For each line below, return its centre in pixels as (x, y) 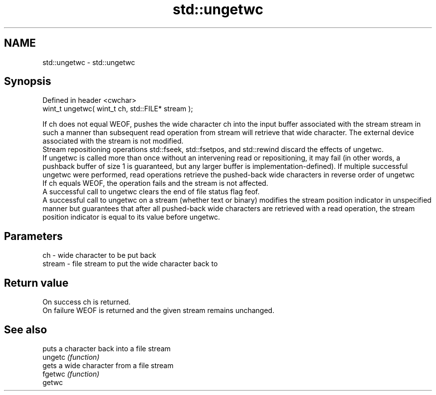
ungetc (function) (71, 357)
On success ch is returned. (87, 302)
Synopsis (28, 81)
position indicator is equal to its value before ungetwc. (131, 217)
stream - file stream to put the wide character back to (130, 264)
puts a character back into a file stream (107, 348)
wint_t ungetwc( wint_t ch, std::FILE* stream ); (118, 109)
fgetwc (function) (71, 374)
